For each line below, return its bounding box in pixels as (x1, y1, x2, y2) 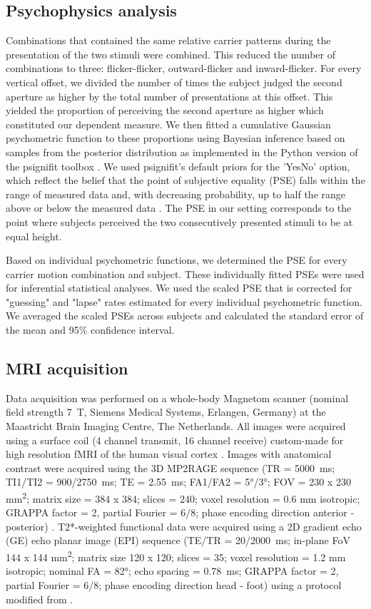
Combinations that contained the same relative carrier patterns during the (6, 33, 331, 48)
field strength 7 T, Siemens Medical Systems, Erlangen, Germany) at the (6, 404, 326, 419)
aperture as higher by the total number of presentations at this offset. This (6, 88, 333, 103)
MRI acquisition (6, 357, 128, 379)
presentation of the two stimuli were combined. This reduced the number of (6, 46, 335, 61)
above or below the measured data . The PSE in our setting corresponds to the (6, 200, 352, 215)
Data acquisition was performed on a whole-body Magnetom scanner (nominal (6, 390, 349, 405)
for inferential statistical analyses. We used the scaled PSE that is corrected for (6, 280, 352, 295)
